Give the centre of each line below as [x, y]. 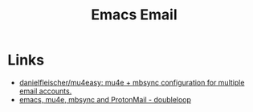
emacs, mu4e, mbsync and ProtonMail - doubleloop [105, 99]
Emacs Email [134, 15]
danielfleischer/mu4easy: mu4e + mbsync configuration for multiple [132, 82]
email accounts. [45, 91]
